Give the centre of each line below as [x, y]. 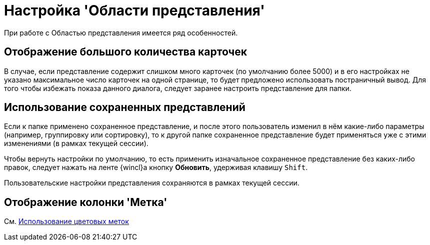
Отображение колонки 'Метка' [86, 202]
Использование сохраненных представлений [125, 107]
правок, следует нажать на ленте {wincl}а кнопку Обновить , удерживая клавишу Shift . [156, 167]
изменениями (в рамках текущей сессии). [76, 143]
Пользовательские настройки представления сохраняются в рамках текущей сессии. [152, 183]
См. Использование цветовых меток [66, 221]
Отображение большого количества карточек [125, 52]
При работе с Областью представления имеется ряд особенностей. [121, 32]
